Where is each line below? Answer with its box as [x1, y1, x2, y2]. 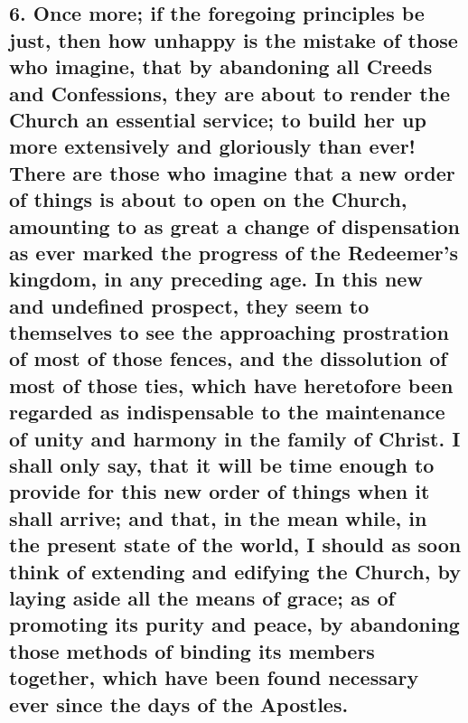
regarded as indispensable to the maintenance [9, 398, 445, 426]
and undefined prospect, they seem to [9, 291, 370, 319]
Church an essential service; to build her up [9, 105, 426, 133]
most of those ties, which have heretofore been [9, 371, 454, 399]
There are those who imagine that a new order [9, 158, 455, 186]
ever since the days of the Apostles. [9, 690, 349, 718]
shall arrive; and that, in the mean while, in [9, 503, 427, 531]
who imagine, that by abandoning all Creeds [9, 52, 433, 80]
